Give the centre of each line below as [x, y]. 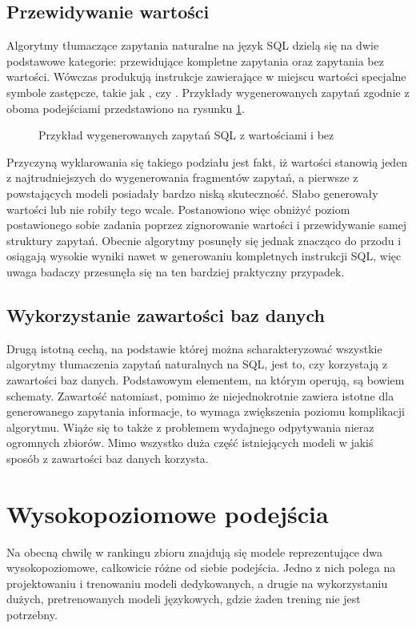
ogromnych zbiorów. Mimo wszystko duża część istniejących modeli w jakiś [190, 443]
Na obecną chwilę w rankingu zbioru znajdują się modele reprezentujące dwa [195, 552]
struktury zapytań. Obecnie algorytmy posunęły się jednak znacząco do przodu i [204, 240]
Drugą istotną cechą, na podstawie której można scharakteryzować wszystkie [194, 348]
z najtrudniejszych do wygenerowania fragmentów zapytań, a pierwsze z [182, 177]
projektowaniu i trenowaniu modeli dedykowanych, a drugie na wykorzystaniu [197, 583]
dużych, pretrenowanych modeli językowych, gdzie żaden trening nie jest [184, 599]
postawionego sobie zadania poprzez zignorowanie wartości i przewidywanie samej [207, 225]
